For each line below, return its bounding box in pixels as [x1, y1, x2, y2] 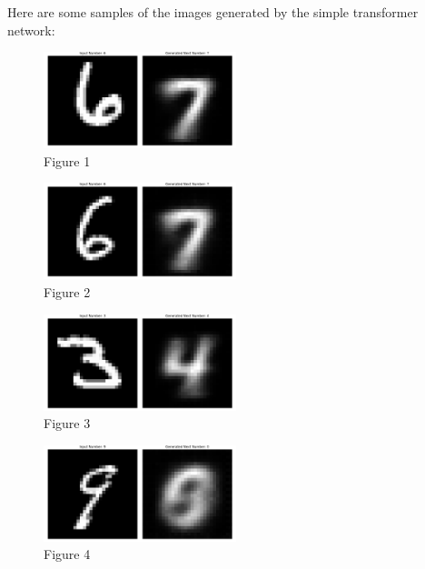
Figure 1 [44, 151, 91, 170]
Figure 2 [44, 282, 91, 301]
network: [7, 20, 55, 39]
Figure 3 [44, 414, 91, 433]
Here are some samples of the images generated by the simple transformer [7, 3, 419, 21]
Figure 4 [44, 544, 91, 564]
